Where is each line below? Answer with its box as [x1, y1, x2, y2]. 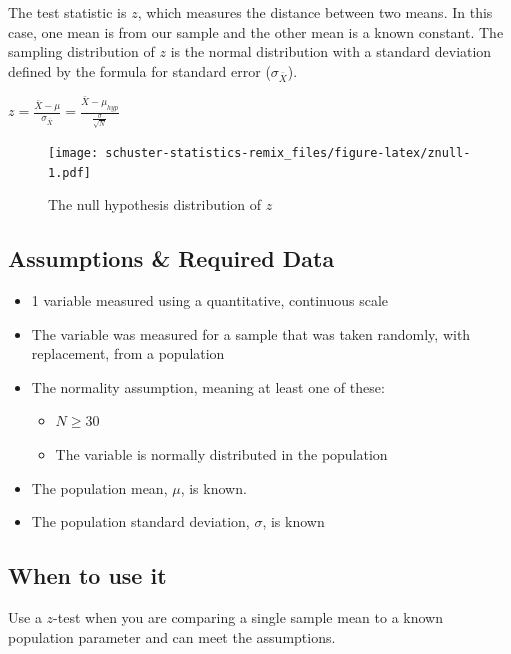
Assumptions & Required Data [8, 243, 335, 274]
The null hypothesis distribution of [48, 194, 262, 215]
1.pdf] [48, 165, 91, 180]
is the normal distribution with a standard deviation [170, 41, 492, 62]
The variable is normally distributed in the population [55, 444, 388, 465]
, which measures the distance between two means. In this [137, 2, 493, 22]
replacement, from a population [31, 343, 225, 364]
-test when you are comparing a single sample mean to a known [53, 607, 444, 627]
